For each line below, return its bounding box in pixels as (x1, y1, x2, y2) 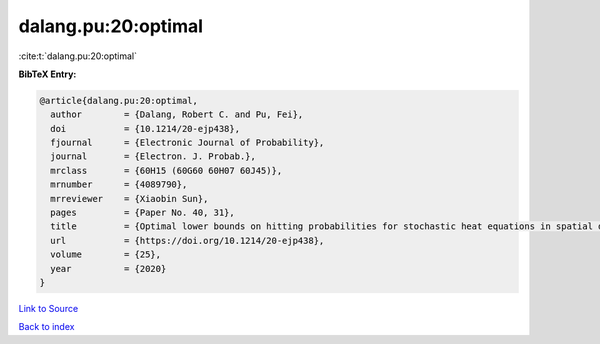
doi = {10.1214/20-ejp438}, (50, 123, 240, 134)
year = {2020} (50, 263, 167, 274)
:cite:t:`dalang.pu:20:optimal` (18, 50, 138, 62)
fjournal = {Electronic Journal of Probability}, (50, 137, 325, 149)
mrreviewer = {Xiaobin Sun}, (50, 193, 209, 204)
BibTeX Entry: (18, 68, 77, 80)
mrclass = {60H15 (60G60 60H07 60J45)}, (50, 165, 283, 176)
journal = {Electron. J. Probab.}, (50, 151, 257, 162)
